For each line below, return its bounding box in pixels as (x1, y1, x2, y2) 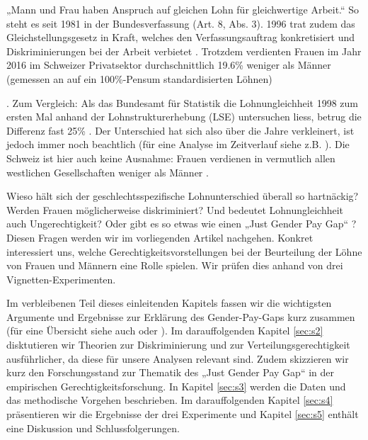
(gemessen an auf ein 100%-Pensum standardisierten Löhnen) (6, 71, 272, 86)
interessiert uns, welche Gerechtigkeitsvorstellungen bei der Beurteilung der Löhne (6, 244, 362, 259)
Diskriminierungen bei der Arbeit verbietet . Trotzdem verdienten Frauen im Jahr (6, 43, 362, 58)
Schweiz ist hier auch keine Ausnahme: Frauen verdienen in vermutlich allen (6, 150, 335, 165)
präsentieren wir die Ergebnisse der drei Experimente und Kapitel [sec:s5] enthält (6, 407, 359, 422)
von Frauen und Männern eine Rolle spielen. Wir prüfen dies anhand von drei (6, 258, 343, 273)
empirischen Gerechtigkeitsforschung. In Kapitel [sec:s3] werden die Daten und (6, 378, 346, 393)
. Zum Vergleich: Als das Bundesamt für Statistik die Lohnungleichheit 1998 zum (6, 95, 358, 110)
